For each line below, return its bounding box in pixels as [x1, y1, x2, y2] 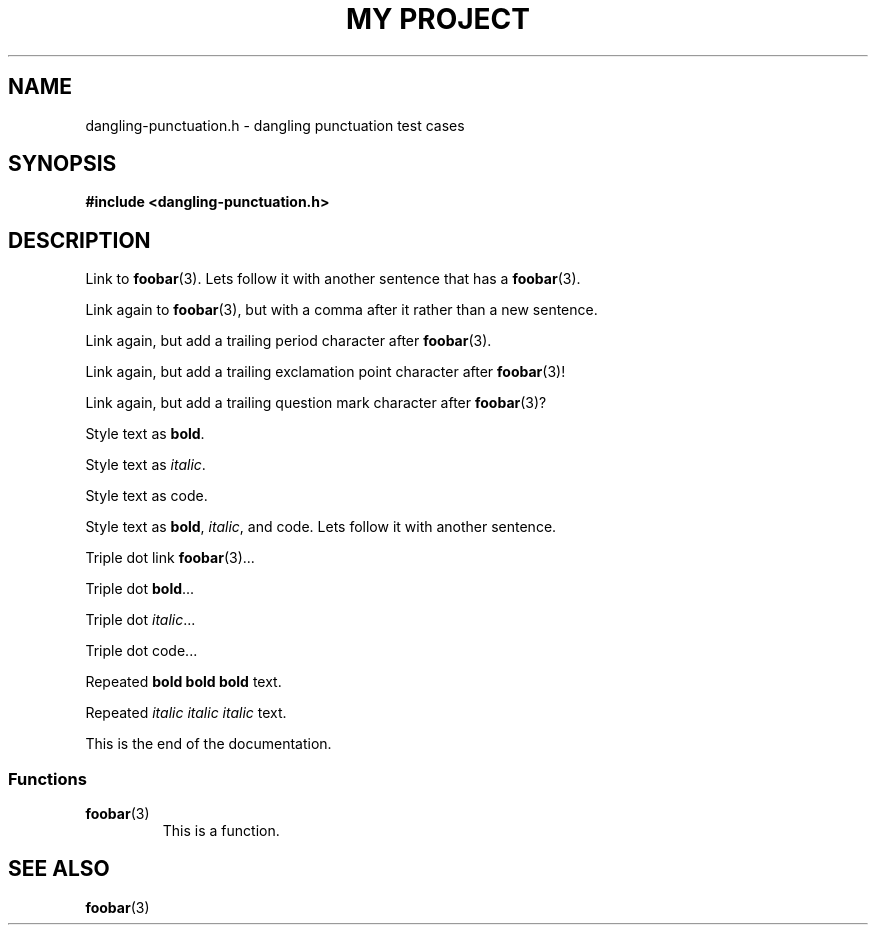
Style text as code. [85, 487, 208, 505]
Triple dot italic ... [85, 611, 196, 629]
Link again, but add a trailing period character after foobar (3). [85, 332, 492, 350]
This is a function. [162, 822, 280, 840]
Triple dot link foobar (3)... [85, 549, 255, 567]
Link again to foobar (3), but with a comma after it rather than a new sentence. [85, 301, 598, 319]
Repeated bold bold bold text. [85, 673, 282, 691]
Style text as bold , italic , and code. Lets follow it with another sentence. [85, 518, 557, 536]
